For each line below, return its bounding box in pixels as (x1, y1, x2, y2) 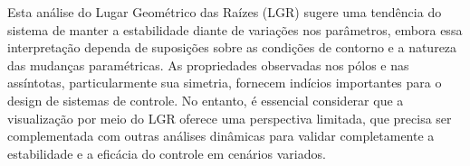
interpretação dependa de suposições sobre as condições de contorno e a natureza (7, 38, 457, 57)
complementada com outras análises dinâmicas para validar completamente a (7, 126, 435, 145)
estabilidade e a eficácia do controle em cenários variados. (7, 143, 326, 162)
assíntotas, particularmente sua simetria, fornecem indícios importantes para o (7, 73, 442, 92)
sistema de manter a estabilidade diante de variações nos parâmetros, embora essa (7, 20, 463, 39)
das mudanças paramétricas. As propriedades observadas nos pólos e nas (7, 55, 409, 74)
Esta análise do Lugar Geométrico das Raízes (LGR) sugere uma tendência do (7, 3, 442, 21)
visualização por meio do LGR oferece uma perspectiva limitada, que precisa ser (7, 108, 452, 127)
